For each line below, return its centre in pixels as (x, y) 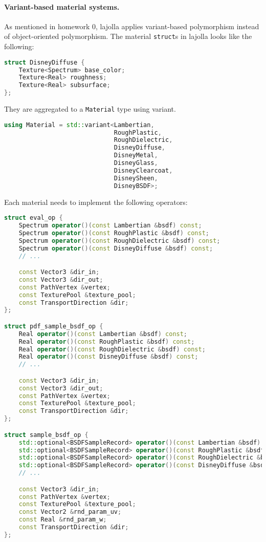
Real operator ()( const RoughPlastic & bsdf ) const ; (107, 341)
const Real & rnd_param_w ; (63, 520)
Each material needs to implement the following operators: (96, 202)
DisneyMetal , (136, 155)
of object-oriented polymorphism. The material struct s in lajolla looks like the (128, 36)
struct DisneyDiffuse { (45, 62)
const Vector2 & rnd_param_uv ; (70, 512)
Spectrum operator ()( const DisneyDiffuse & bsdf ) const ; (116, 248)
